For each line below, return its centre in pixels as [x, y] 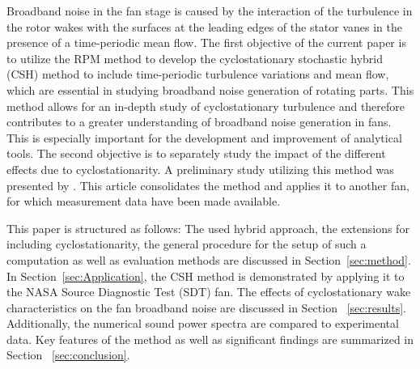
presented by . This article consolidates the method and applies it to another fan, [208, 185]
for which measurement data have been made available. [144, 201]
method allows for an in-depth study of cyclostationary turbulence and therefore [206, 106]
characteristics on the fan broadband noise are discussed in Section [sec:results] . [207, 307]
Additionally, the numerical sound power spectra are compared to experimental [203, 323]
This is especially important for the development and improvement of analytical [204, 137]
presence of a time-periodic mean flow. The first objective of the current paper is [206, 42]
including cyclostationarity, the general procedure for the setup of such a [187, 244]
